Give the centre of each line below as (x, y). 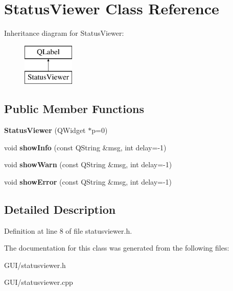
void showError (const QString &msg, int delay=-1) (88, 181)
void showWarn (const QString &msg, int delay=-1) (88, 164)
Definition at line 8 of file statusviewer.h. (68, 230)
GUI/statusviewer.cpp (39, 282)
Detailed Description (60, 209)
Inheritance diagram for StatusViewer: (64, 33)
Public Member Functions (74, 109)
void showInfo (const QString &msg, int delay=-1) (85, 147)
